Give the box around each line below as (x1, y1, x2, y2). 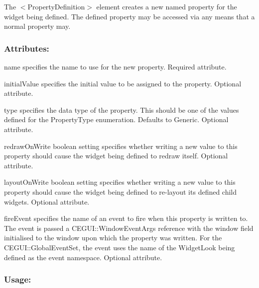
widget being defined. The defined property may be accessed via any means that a (4, 11, 255, 21)
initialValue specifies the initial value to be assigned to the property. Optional (4, 78, 242, 88)
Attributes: (4, 42, 49, 54)
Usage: (4, 273, 31, 286)
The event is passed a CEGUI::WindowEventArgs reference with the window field (4, 222, 254, 233)
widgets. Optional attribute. (4, 196, 90, 207)
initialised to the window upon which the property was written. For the (4, 232, 222, 243)
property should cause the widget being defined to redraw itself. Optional (4, 150, 228, 161)
